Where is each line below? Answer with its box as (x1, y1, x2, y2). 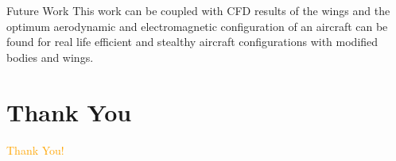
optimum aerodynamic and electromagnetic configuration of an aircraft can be (6, 17, 388, 34)
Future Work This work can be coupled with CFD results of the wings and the (6, 2, 390, 18)
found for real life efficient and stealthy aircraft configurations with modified (6, 33, 379, 50)
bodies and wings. (6, 48, 94, 65)
